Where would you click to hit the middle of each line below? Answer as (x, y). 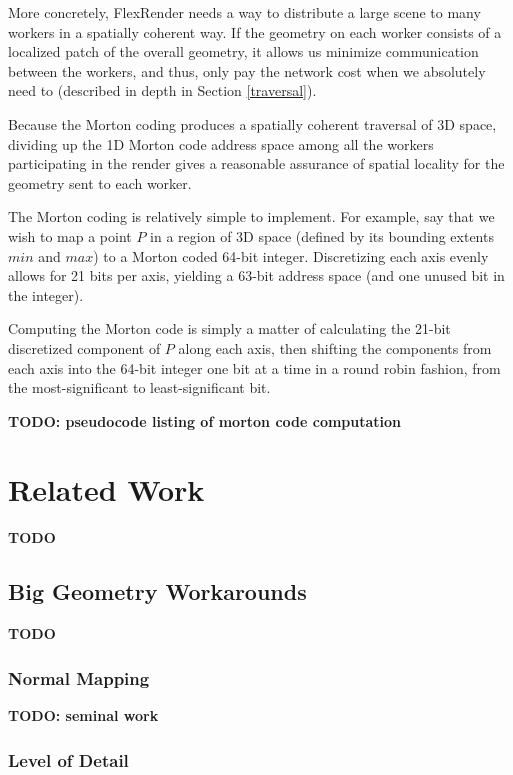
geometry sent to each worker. (100, 182)
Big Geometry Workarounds (157, 591)
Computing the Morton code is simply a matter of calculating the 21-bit (229, 328)
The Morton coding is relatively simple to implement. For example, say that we (251, 216)
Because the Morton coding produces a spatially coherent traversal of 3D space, (252, 123)
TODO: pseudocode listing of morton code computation (205, 420)
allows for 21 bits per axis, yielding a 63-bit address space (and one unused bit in (256, 275)
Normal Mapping (79, 677)
